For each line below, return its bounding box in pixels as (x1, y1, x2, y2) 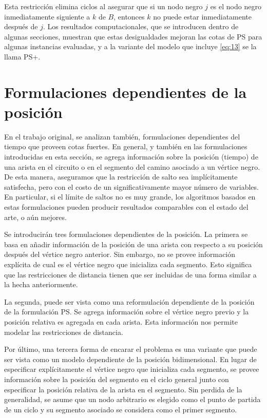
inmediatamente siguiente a (4, 11, 90, 22)
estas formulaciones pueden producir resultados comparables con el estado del (4, 202, 249, 212)
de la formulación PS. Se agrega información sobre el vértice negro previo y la (4, 306, 249, 317)
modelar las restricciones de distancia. (4, 326, 123, 337)
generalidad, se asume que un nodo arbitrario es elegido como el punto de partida (4, 394, 261, 405)
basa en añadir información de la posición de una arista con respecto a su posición (4, 238, 263, 249)
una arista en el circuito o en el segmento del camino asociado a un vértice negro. (4, 161, 260, 172)
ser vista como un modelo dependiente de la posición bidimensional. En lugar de (4, 353, 257, 364)
